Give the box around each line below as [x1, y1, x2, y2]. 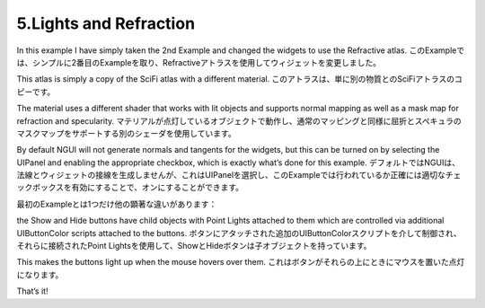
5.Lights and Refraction [16, 13, 196, 33]
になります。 [16, 269, 64, 280]
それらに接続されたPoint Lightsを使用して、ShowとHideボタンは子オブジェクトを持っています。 [16, 241, 372, 251]
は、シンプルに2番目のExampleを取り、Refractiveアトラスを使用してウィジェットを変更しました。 [16, 57, 382, 67]
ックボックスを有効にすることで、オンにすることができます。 [16, 182, 244, 193]
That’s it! [16, 286, 48, 296]
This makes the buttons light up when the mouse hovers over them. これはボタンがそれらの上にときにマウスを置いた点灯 [16, 257, 465, 268]
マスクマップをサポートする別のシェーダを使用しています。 [16, 128, 237, 138]
